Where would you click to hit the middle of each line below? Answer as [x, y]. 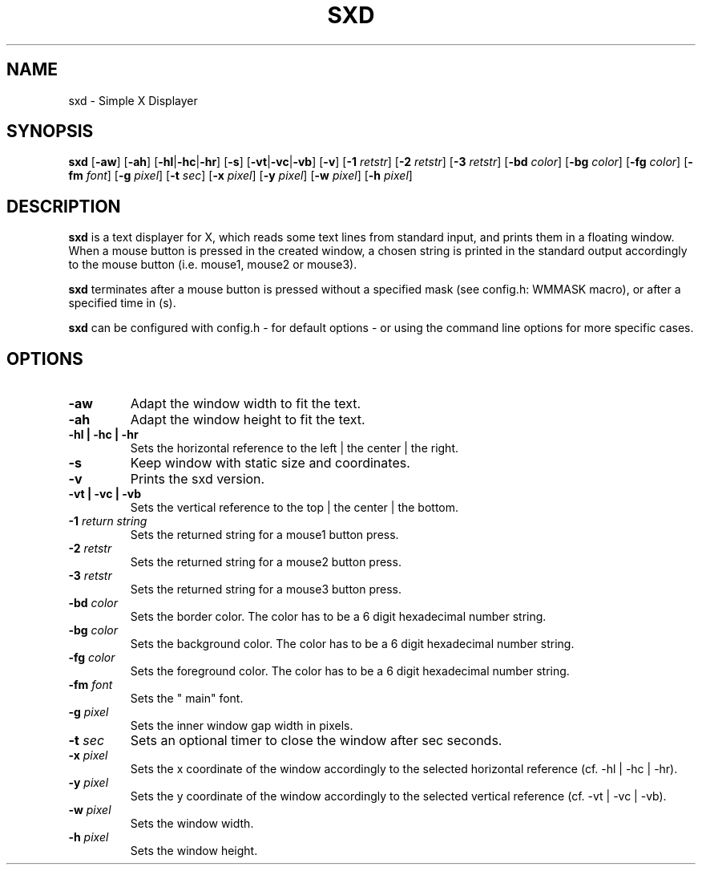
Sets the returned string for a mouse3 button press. [266, 589]
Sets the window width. [192, 824]
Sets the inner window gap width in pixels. [242, 726]
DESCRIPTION [64, 206]
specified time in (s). [122, 303]
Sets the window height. [194, 851]
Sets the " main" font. [187, 699]
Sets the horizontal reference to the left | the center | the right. [295, 448]
